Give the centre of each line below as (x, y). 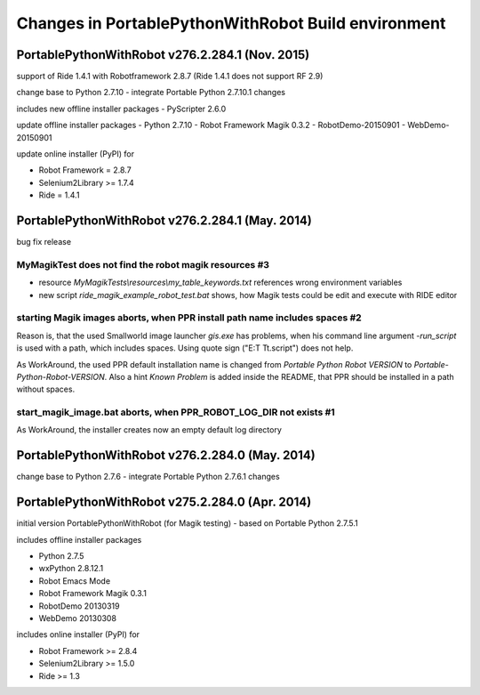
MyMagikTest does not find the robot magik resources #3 (143, 264)
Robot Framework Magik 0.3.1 (92, 594)
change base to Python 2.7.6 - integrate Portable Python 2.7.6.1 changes (148, 477)
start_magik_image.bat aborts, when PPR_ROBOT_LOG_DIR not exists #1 (176, 412)
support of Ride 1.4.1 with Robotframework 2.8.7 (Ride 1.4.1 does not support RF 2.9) (170, 77)
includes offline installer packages (79, 539)
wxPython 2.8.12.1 (71, 569)
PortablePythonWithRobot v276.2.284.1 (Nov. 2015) (163, 55)
